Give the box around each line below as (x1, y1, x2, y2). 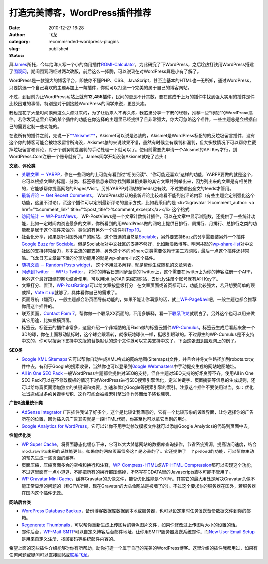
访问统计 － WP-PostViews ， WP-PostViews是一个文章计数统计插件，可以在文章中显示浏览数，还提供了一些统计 (21, 213, 251, 219)
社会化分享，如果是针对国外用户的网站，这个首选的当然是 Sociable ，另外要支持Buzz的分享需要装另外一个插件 (21, 234, 245, 240)
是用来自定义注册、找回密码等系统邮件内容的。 (21, 536, 118, 542)
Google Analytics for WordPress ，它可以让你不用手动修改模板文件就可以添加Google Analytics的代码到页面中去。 (21, 423, 253, 429)
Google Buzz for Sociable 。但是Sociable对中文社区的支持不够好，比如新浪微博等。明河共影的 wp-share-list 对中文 (21, 241, 254, 247)
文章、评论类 (9, 163, 36, 169)
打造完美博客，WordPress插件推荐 (9, 7, 152, 18)
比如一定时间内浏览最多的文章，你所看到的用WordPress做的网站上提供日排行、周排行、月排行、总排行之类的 (30, 220, 253, 226)
